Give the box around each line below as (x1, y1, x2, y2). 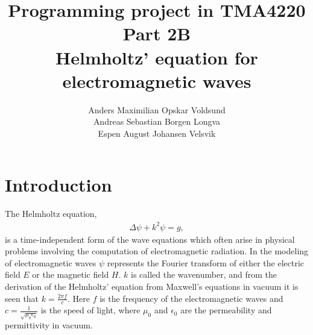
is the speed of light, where (40, 304, 141, 316)
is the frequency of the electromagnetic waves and (100, 292, 283, 304)
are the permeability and (180, 304, 272, 316)
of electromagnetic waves (5, 256, 96, 269)
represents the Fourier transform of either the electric (107, 256, 305, 269)
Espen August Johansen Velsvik (98, 127, 216, 139)
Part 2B (122, 21, 191, 46)
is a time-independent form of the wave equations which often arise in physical (5, 233, 295, 245)
